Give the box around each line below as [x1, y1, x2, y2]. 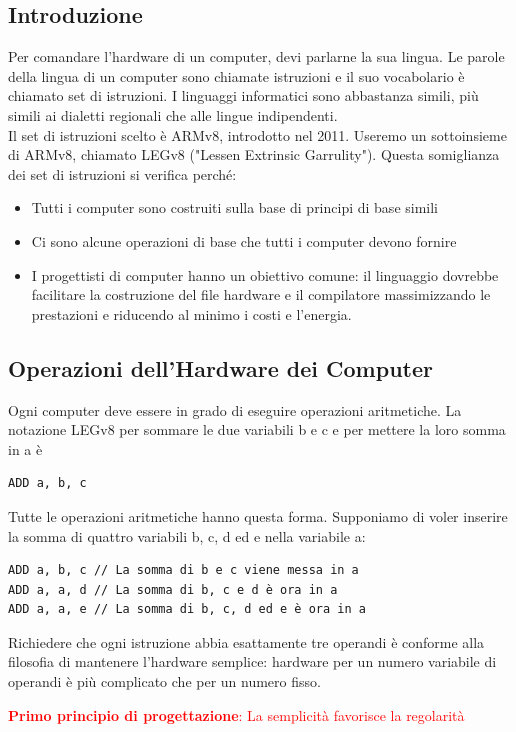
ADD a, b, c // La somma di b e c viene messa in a [8, 563, 359, 578]
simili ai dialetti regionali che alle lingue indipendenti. [8, 104, 338, 125]
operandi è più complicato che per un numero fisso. [8, 671, 321, 692]
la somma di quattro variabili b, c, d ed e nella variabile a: [8, 525, 366, 546]
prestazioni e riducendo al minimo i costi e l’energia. [31, 303, 352, 324]
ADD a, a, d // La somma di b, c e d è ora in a [8, 582, 338, 597]
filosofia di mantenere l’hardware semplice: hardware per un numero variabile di [8, 651, 497, 672]
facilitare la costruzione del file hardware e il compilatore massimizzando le [31, 284, 491, 305]
